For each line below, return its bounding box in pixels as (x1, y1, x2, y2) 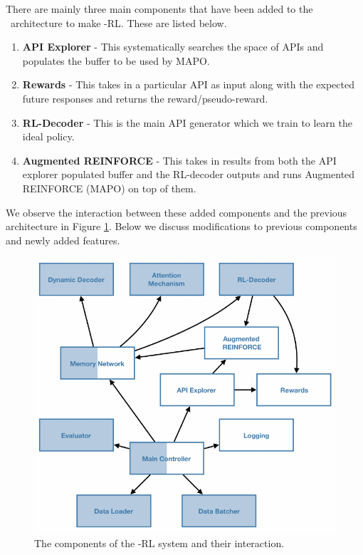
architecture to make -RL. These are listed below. (10, 15, 227, 30)
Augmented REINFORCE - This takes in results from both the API (22, 152, 337, 167)
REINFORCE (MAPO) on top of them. (22, 180, 196, 195)
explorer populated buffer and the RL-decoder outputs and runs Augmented (22, 167, 355, 182)
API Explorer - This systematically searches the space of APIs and (22, 39, 324, 54)
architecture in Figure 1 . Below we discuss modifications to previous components (6, 219, 357, 234)
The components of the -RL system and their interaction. (34, 536, 285, 551)
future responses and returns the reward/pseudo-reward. (22, 90, 268, 105)
